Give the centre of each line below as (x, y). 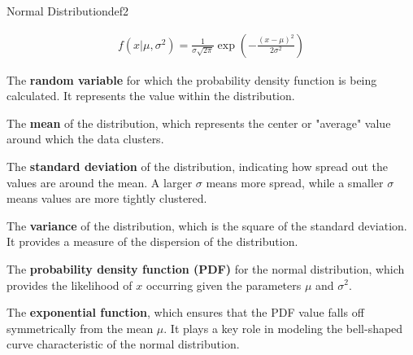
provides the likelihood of (70, 285)
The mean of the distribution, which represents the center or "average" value (199, 123)
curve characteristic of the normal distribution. (123, 344)
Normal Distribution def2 (68, 11)
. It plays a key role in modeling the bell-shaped (283, 328)
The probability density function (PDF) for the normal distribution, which (206, 268)
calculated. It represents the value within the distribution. (151, 96)
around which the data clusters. (85, 139)
